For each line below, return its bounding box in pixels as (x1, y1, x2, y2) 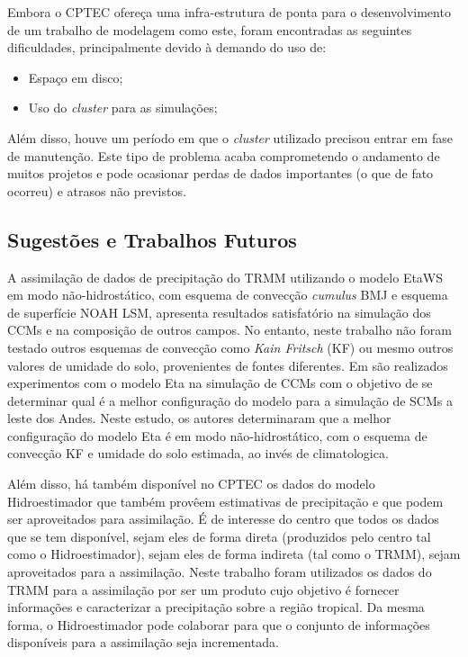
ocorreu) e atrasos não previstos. (7, 181, 186, 200)
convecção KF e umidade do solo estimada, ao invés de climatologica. (7, 444, 389, 463)
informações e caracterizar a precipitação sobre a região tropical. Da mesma (7, 598, 425, 616)
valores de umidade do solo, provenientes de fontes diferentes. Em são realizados (7, 355, 448, 374)
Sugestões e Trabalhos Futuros (7, 225, 297, 253)
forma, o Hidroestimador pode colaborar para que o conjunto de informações (7, 615, 430, 634)
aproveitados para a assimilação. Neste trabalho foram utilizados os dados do (7, 562, 432, 581)
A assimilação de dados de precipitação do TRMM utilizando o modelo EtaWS (7, 267, 444, 286)
